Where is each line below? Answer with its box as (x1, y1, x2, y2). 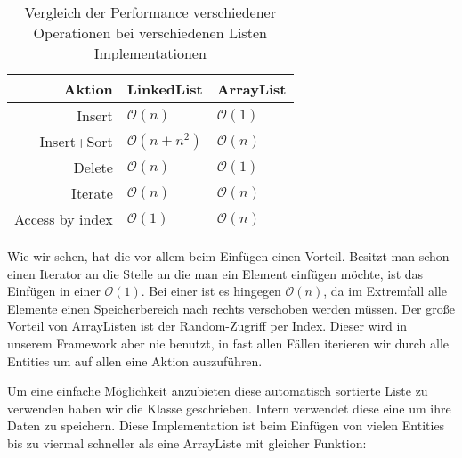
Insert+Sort (39, 131, 113, 151)
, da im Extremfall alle (323, 282, 447, 300)
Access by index (14, 209, 113, 229)
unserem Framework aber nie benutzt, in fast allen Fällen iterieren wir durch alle (7, 333, 450, 352)
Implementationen (93, 43, 207, 63)
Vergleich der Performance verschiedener (24, 2, 276, 22)
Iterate (71, 183, 113, 203)
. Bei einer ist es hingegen (141, 282, 281, 300)
